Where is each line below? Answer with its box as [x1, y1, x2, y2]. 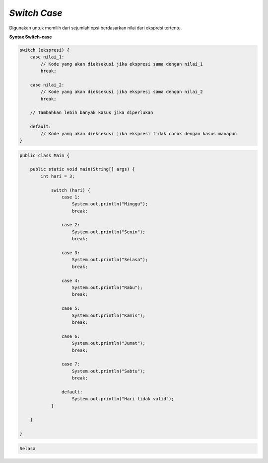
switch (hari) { [51, 187, 91, 193]
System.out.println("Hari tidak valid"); [72, 396, 174, 402]
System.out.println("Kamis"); [72, 312, 146, 318]
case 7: [61, 361, 80, 367]
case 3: [61, 250, 80, 256]
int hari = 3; [40, 173, 75, 179]
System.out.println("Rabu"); [72, 285, 143, 290]
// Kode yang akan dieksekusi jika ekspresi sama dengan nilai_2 [40, 89, 203, 94]
